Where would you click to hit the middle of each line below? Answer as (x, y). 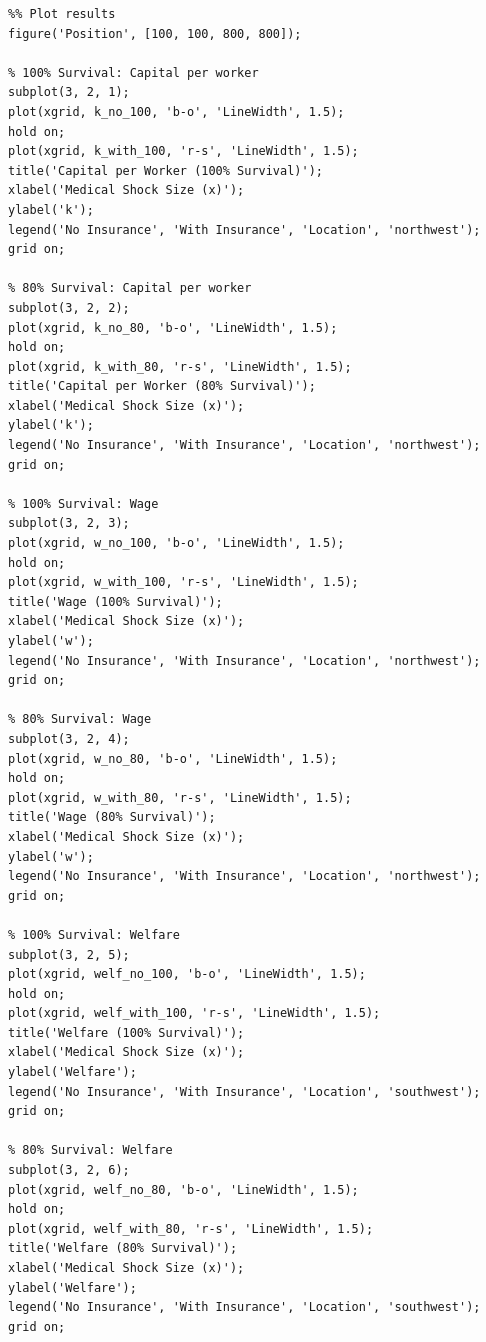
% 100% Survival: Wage (83, 503)
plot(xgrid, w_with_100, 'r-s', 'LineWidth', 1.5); (183, 582)
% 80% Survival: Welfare (90, 1150)
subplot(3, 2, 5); (69, 954)
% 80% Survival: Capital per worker (130, 288)
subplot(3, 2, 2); (69, 307)
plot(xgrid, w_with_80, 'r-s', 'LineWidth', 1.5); (180, 797)
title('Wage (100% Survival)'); (115, 601)
